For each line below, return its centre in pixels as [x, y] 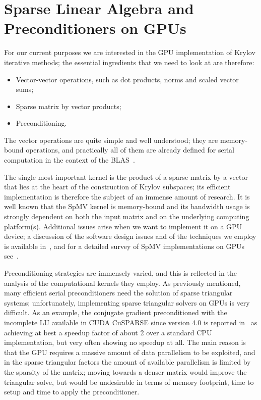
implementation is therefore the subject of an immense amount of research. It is [127, 196]
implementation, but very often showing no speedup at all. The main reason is [125, 342]
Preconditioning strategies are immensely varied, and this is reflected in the [120, 273]
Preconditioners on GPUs [95, 28]
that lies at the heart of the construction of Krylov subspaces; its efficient [117, 187]
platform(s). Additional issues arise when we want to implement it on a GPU [123, 226]
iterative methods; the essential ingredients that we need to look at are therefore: [129, 62]
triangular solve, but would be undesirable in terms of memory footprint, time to [129, 382]
